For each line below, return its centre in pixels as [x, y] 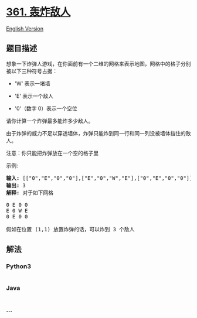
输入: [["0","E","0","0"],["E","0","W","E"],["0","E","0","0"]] [99, 178]
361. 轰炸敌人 [38, 12]
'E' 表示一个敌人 [34, 96]
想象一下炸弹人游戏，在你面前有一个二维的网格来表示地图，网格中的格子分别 [98, 64]
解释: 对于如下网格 [30, 193]
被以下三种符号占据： [32, 71]
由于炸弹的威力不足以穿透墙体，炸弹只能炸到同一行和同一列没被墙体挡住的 [96, 133]
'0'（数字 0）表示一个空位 [46, 108]
